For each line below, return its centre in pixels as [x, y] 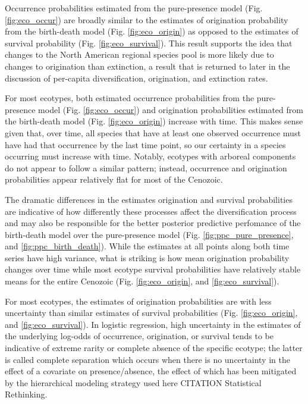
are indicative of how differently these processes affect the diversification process [151, 211]
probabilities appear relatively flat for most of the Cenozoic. [114, 179]
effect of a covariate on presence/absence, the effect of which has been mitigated [151, 371]
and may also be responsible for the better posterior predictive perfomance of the [153, 223]
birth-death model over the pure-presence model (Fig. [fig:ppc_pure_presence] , [149, 234]
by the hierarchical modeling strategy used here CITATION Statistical [133, 382]
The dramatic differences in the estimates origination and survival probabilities [149, 199]
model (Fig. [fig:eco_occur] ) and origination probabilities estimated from [171, 109]
